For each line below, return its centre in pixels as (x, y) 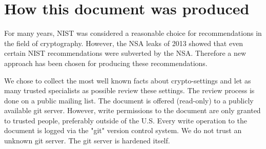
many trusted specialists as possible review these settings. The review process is (129, 90)
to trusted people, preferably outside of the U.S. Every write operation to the (126, 120)
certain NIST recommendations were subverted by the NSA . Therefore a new (125, 53)
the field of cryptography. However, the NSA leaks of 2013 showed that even (124, 43)
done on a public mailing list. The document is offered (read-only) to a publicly (129, 100)
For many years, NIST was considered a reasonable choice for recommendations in (133, 33)
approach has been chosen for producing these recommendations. (106, 63)
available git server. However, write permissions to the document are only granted (132, 110)
